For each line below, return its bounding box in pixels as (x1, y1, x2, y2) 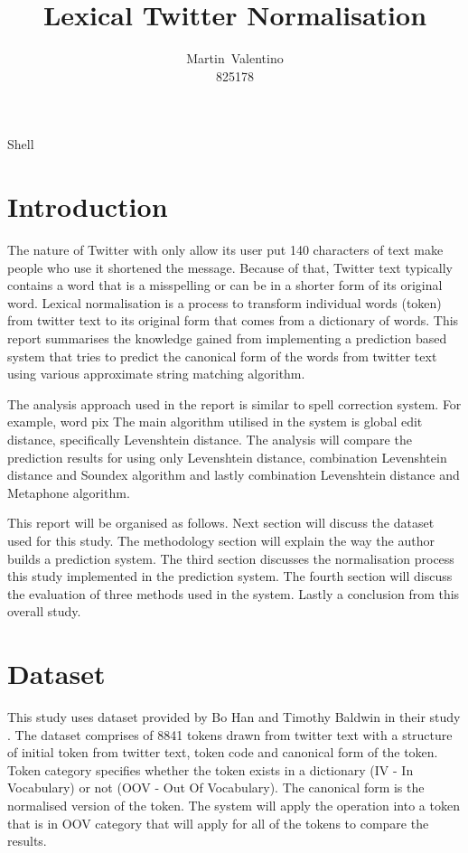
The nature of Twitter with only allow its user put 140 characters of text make (7, 240, 444, 259)
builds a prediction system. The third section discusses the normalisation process (7, 548, 454, 567)
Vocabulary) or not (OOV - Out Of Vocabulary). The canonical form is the (7, 778, 425, 797)
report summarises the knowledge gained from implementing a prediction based (7, 329, 447, 347)
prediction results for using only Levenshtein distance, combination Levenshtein (7, 447, 447, 466)
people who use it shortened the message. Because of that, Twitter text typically (7, 258, 453, 277)
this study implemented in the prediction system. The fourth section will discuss (7, 567, 453, 586)
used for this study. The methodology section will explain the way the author (7, 530, 435, 549)
